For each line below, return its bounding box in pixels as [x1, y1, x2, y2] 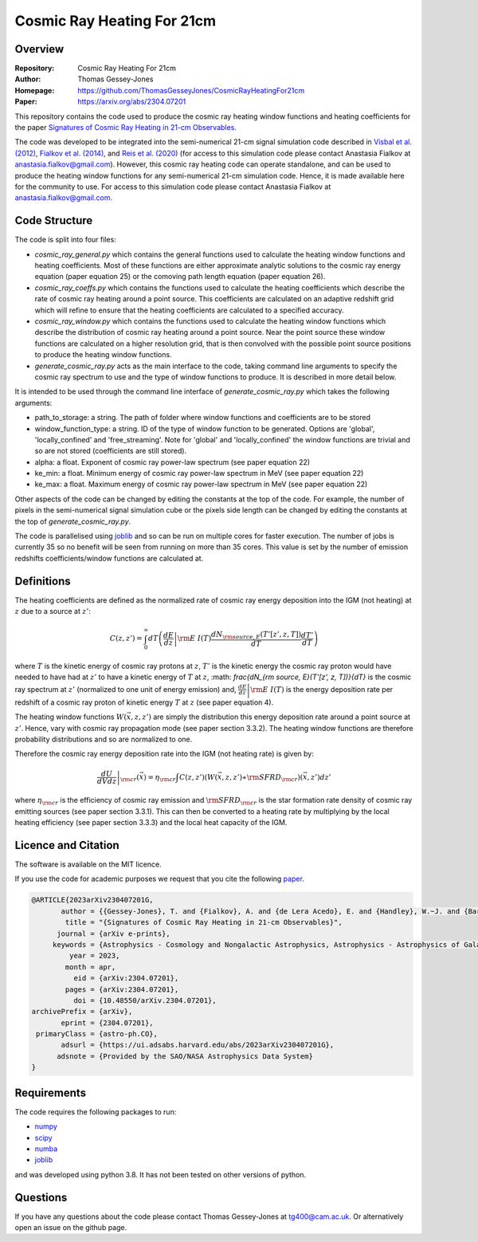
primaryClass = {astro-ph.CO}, [36, 1029, 159, 1039]
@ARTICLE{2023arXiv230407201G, [31, 895, 155, 905]
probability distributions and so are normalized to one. [14, 734, 193, 744]
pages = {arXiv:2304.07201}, [65, 985, 179, 994]
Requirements [14, 1086, 87, 1099]
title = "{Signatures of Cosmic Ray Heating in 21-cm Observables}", [65, 918, 343, 927]
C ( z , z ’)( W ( [179, 772, 218, 781]
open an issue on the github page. [14, 1223, 127, 1232]
